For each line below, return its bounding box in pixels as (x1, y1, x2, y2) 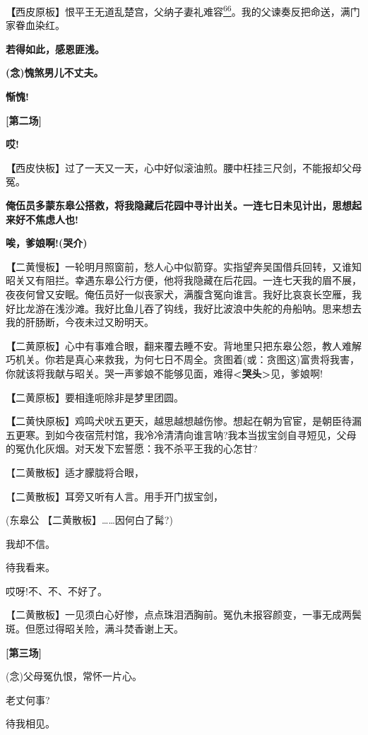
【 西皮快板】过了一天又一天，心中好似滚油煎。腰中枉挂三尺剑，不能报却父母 (6, 160, 362, 175)
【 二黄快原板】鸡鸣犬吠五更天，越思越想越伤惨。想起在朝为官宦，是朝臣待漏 (6, 413, 362, 428)
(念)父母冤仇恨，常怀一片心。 (6, 669, 142, 683)
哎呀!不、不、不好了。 (6, 583, 107, 598)
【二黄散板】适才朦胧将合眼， (6, 464, 144, 479)
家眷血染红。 (6, 18, 65, 33)
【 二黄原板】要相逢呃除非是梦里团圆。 (6, 389, 184, 404)
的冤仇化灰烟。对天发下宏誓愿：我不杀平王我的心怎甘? (6, 441, 258, 456)
